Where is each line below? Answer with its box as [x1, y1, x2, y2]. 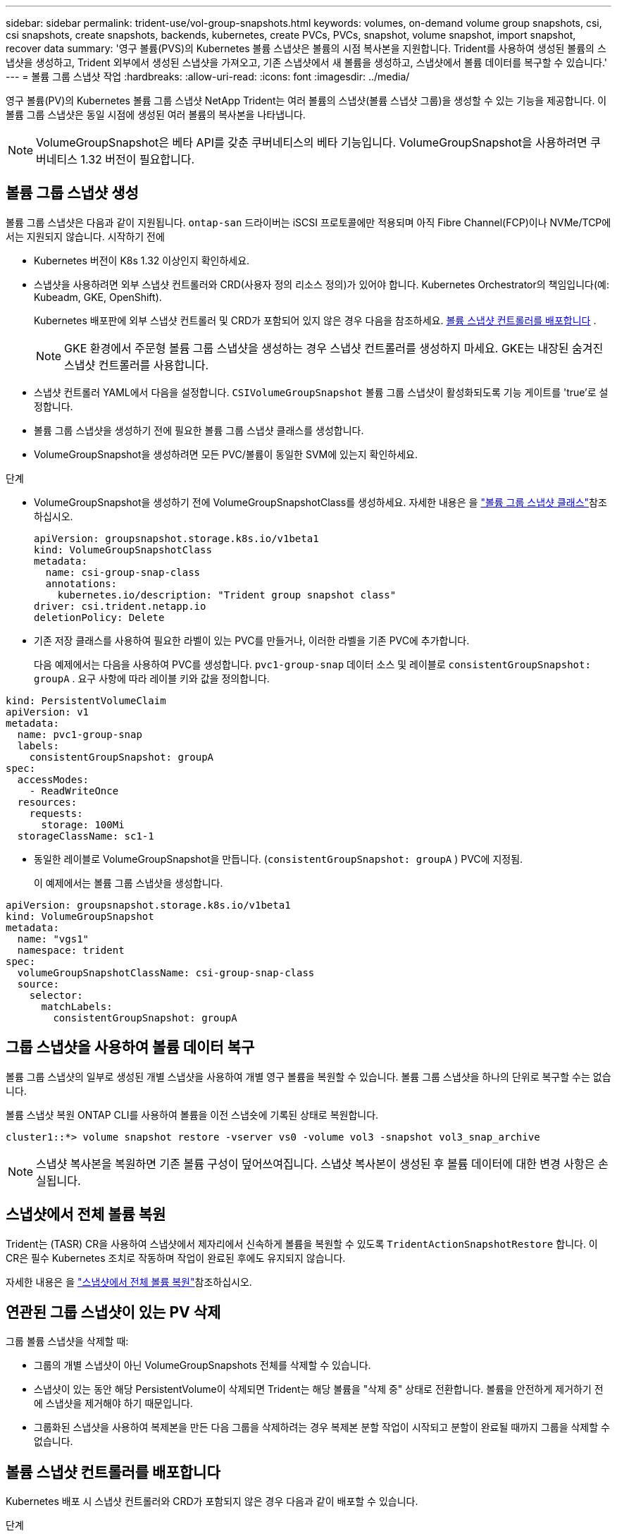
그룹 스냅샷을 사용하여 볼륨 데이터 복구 [6, 1038, 255, 1057]
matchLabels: [41, 1000, 113, 1012]
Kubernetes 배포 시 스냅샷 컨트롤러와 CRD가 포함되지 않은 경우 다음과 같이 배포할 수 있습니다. [6, 1495, 418, 1508]
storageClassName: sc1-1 [17, 830, 154, 842]
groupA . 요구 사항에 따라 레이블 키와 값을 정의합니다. [34, 672, 270, 684]
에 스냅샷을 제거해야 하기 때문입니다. [34, 1397, 193, 1410]
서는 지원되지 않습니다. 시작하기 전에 [6, 230, 165, 242]
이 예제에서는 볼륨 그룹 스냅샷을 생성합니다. [34, 876, 223, 889]
